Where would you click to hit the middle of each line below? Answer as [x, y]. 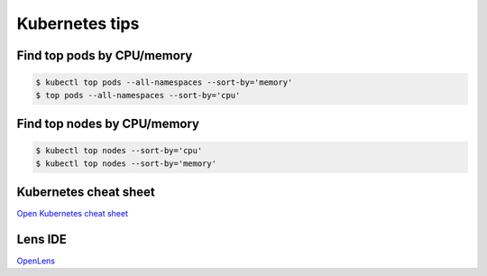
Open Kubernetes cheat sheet [72, 214]
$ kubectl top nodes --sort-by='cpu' [119, 151]
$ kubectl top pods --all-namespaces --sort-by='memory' [164, 83]
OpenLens [36, 261]
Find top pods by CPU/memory [105, 55]
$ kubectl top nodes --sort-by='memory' [126, 163]
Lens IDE [42, 239]
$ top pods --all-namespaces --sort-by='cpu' [138, 95]
